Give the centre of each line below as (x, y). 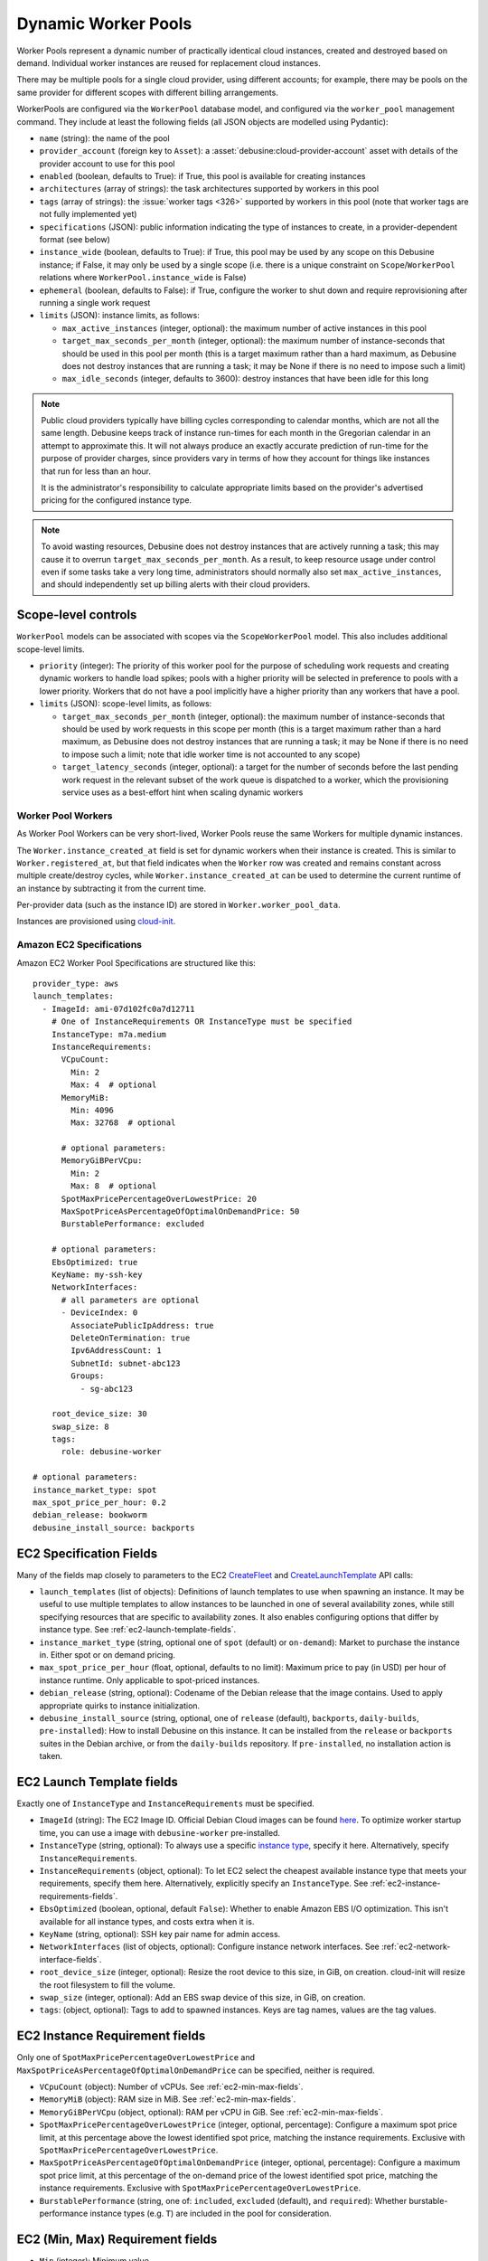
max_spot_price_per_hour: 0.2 (100, 1503)
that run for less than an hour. (96, 471)
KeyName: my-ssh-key (97, 1274)
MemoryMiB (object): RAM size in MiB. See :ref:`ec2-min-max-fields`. (168, 2099)
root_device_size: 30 (99, 1414)
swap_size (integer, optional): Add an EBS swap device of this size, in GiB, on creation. (202, 1997)
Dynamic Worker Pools (104, 24)
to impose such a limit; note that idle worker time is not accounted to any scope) (211, 754)
